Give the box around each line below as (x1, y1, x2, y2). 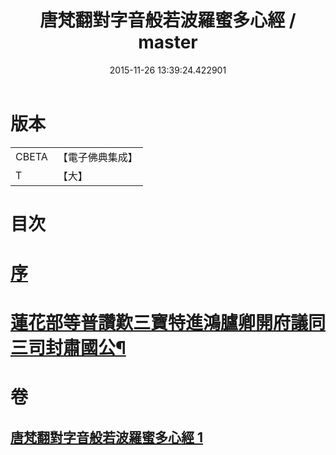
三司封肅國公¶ (10, 337, 127, 360)
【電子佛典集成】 (57, 150, 138, 164)
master (138, 31, 198, 54)
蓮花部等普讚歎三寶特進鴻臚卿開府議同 (10, 312, 327, 335)
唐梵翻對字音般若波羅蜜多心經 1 (10, 429, 204, 446)
